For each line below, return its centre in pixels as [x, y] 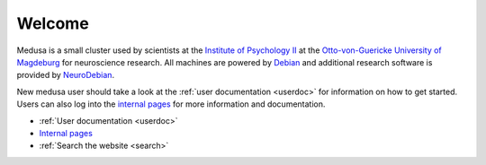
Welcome [53, 23]
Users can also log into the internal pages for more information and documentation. [171, 104]
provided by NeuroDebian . [66, 75]
